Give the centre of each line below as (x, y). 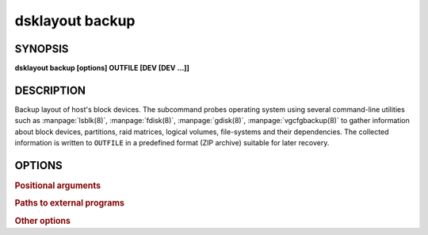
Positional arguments (58, 186)
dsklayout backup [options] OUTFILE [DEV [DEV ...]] (102, 68)
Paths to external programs (69, 203)
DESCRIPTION (50, 90)
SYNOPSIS (42, 49)
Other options (43, 221)
